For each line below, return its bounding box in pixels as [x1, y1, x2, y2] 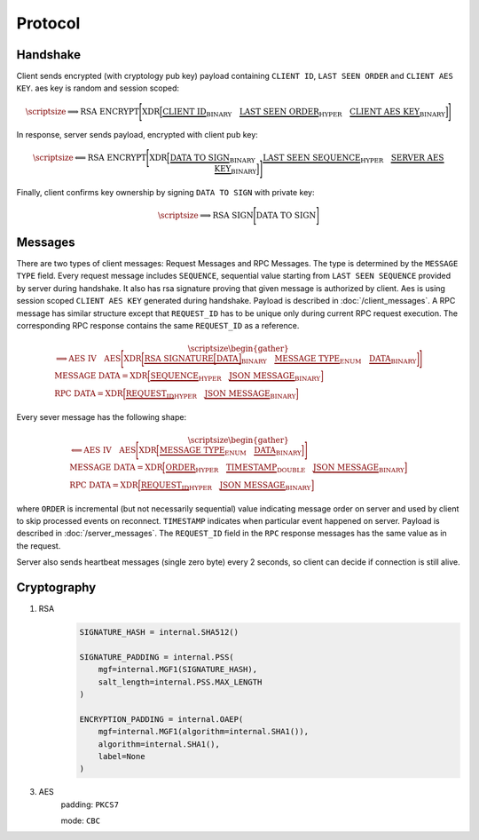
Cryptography [16, 580, 97, 595]
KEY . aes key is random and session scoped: [16, 83, 180, 93]
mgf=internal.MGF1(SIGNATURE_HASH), [98, 664, 257, 675]
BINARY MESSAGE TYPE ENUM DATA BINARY [240, 353, 417, 366]
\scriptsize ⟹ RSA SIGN [157, 210, 254, 220]
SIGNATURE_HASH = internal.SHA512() [79, 627, 239, 638]
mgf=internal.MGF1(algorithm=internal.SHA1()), [98, 726, 310, 737]
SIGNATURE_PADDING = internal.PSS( [79, 652, 234, 662]
